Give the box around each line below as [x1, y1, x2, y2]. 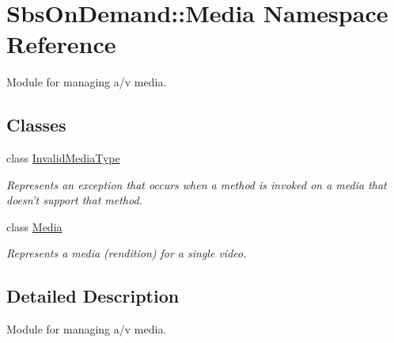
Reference [6, 28, 116, 60]
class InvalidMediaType [6, 150, 120, 166]
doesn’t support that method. [6, 192, 142, 208]
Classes [6, 112, 66, 137]
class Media [6, 218, 63, 234]
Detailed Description [6, 284, 180, 308]
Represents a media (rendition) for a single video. [6, 245, 247, 261]
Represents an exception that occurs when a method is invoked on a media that [6, 176, 387, 192]
